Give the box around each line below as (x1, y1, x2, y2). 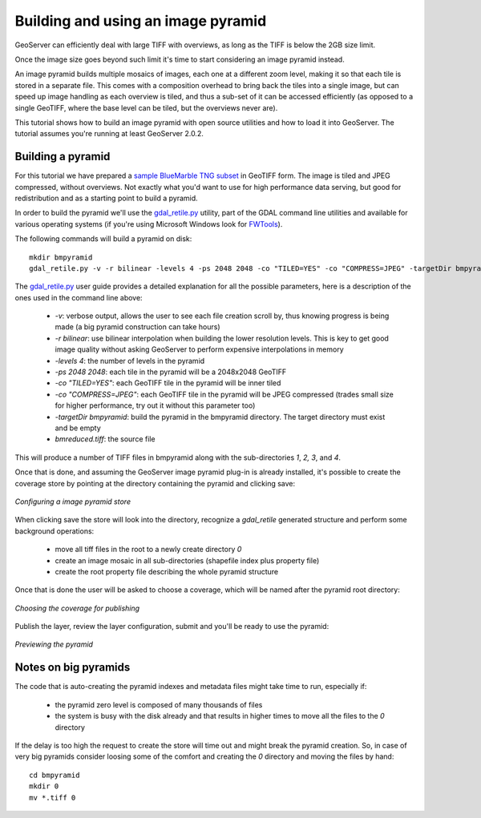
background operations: (14, 526, 95, 536)
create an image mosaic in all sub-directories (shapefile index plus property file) (55, 555, 320, 565)
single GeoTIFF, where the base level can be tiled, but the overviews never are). (14, 103, 278, 112)
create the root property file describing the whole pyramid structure (55, 566, 279, 576)
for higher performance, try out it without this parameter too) (55, 401, 256, 410)
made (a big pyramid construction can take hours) (55, 322, 220, 332)
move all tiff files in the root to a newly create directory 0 (55, 545, 242, 554)
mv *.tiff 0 (29, 793, 76, 802)
